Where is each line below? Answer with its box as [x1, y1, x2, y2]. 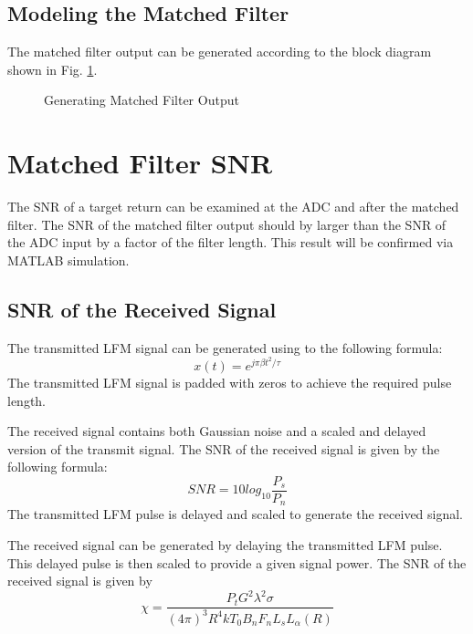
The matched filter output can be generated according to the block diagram [7, 42, 432, 61]
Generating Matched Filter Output [44, 90, 239, 109]
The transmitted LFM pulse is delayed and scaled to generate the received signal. [7, 504, 464, 524]
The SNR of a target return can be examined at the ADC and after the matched [7, 197, 459, 216]
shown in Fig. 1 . [7, 59, 98, 78]
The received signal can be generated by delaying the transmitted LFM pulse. [7, 535, 443, 554]
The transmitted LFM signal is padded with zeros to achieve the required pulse [7, 372, 452, 391]
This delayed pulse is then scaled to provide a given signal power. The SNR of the [7, 553, 467, 572]
